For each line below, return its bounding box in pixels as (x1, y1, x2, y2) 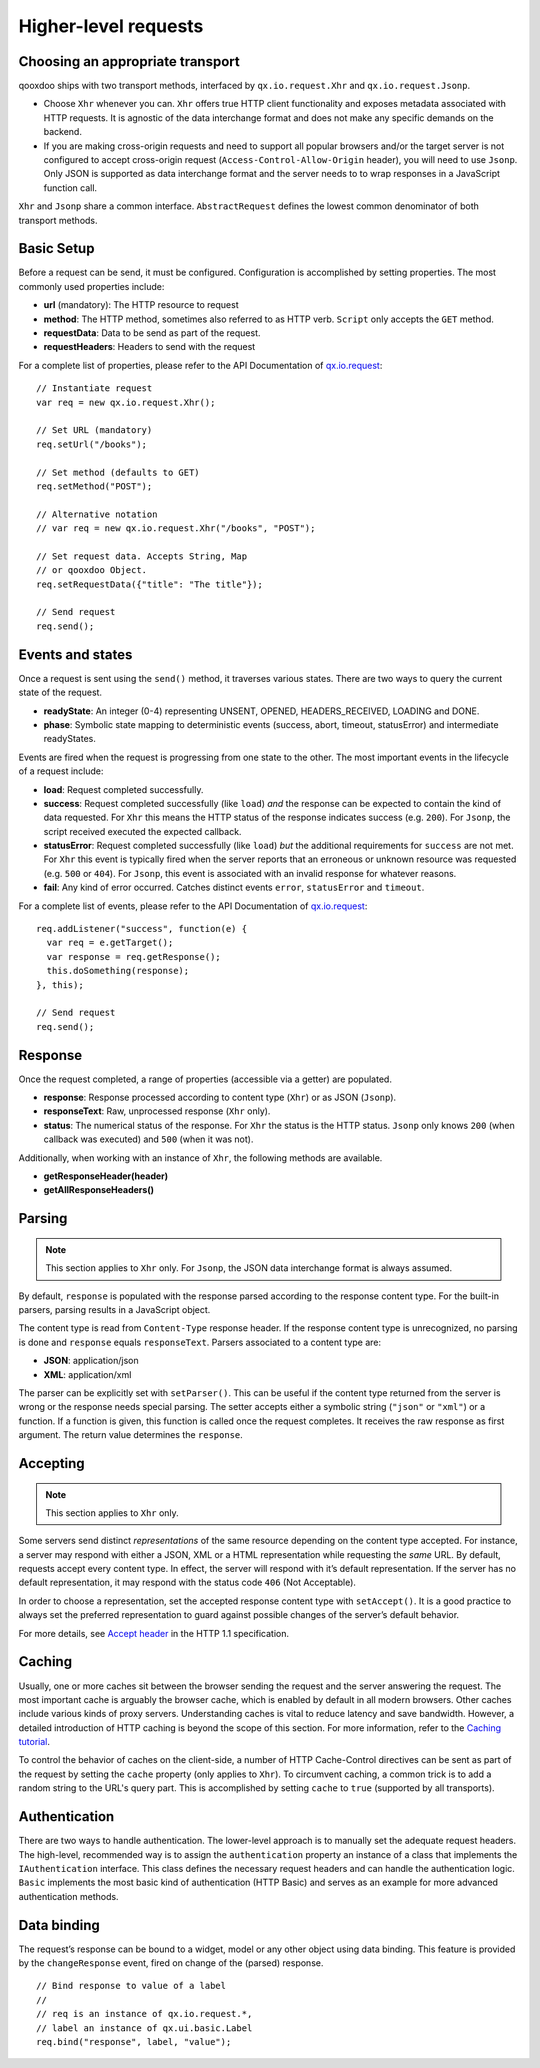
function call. (43, 181, 98, 194)
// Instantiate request (36, 383, 153, 394)
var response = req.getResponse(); (46, 951, 222, 962)
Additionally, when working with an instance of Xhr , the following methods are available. (18, 1151, 383, 1164)
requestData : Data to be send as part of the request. (43, 327, 261, 339)
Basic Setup (18, 240, 95, 257)
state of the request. (18, 686, 103, 699)
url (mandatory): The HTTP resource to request (43, 299, 239, 311)
